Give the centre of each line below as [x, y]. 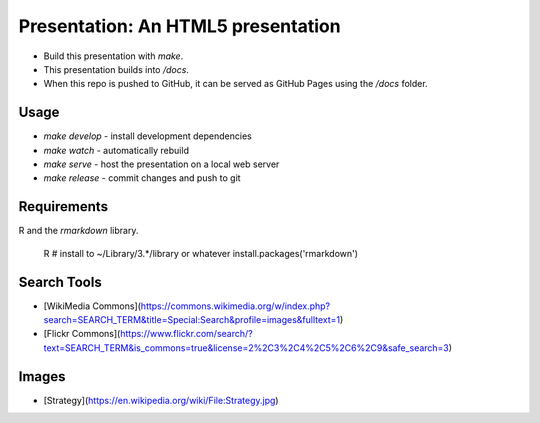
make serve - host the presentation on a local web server [161, 164]
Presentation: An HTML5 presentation [179, 26]
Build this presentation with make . [113, 56]
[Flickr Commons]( [82, 334]
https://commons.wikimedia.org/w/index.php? [235, 306]
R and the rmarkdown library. [78, 231]
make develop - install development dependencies [147, 136]
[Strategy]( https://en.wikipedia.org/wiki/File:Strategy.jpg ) [161, 400]
